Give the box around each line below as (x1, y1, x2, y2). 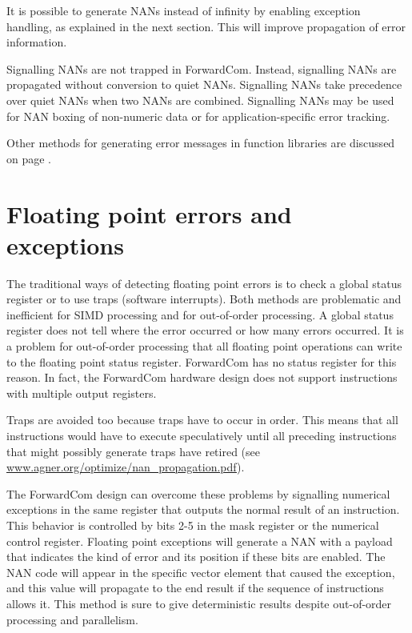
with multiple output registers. (6, 384, 157, 401)
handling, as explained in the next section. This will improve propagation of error (6, 18, 406, 34)
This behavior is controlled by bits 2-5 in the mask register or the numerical (6, 516, 379, 533)
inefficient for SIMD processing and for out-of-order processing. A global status (6, 306, 394, 323)
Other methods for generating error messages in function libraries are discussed (6, 134, 395, 151)
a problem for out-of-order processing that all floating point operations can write (6, 338, 402, 355)
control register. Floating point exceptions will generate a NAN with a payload (6, 532, 393, 549)
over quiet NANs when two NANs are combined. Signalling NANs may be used (6, 91, 394, 108)
